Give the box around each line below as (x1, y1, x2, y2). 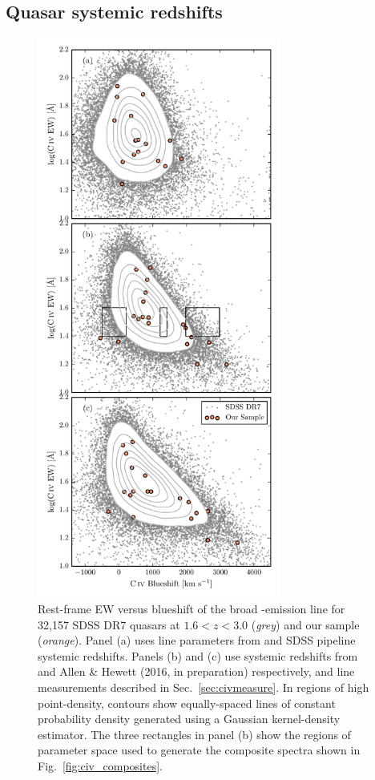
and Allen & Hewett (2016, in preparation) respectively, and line (38, 663, 355, 680)
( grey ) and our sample (251, 616, 360, 632)
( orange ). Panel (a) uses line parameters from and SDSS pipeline (38, 632, 356, 649)
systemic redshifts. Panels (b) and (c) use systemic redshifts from (38, 647, 358, 664)
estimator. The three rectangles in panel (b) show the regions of (38, 725, 351, 742)
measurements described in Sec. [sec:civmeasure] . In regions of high (38, 678, 369, 695)
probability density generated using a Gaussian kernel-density (38, 710, 341, 727)
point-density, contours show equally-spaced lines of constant (38, 694, 336, 711)
